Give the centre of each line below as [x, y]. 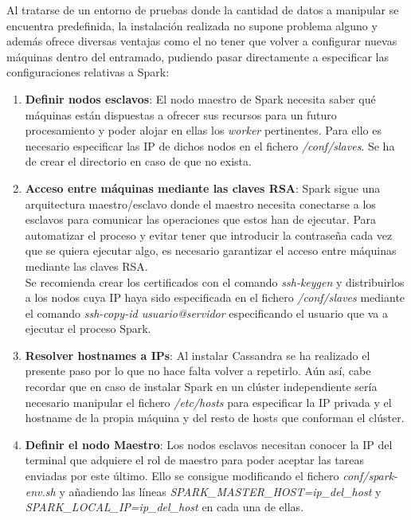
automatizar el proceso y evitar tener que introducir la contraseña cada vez [209, 235]
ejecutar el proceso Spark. [88, 328]
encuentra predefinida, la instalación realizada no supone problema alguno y [192, 25]
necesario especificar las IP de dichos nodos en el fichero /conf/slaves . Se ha [210, 145]
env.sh [40, 491]
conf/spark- [370, 476]
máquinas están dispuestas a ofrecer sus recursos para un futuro [181, 114]
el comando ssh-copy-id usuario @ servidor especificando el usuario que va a [207, 313]
